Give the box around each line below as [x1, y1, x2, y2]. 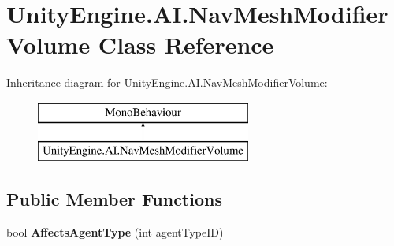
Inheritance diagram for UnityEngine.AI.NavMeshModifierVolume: [6, 74, 328, 91]
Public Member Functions [6, 187, 222, 211]
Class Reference [98, 28, 274, 61]
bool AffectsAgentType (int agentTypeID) [6, 224, 224, 240]
